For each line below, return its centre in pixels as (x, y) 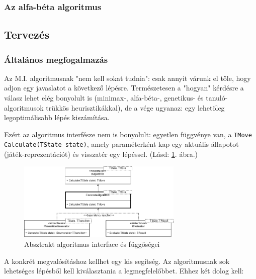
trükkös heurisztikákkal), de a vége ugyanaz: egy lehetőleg (135, 107)
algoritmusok (24, 107)
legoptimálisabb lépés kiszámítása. (57, 117)
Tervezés (27, 34)
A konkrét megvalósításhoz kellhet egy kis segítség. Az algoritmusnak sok (117, 261)
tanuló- (217, 98)
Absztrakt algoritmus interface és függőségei (92, 244)
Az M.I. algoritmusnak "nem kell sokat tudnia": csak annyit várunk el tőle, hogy (127, 78)
